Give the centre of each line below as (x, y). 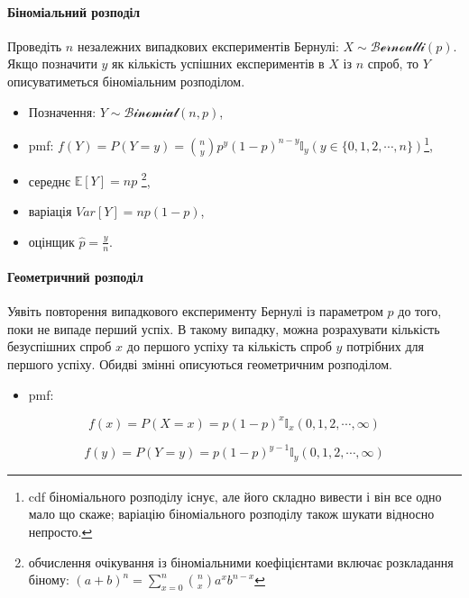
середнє (50, 181)
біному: (49, 580)
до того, (420, 311)
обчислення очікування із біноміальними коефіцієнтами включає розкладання (241, 562)
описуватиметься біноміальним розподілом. (126, 81)
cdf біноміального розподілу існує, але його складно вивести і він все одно (235, 496)
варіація (50, 211)
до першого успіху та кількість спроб (229, 346)
